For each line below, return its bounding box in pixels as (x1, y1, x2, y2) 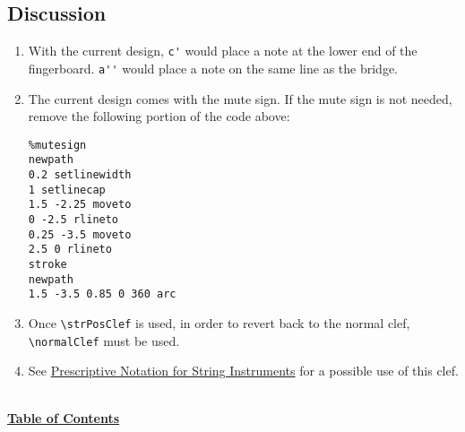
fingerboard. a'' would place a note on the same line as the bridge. (28, 58, 398, 77)
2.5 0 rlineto (28, 243, 112, 256)
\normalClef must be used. (28, 331, 180, 350)
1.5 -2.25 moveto (28, 198, 132, 212)
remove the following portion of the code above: (28, 107, 290, 125)
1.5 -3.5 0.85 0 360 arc (28, 288, 177, 301)
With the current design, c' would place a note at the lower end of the (28, 41, 418, 60)
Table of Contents (7, 409, 120, 428)
